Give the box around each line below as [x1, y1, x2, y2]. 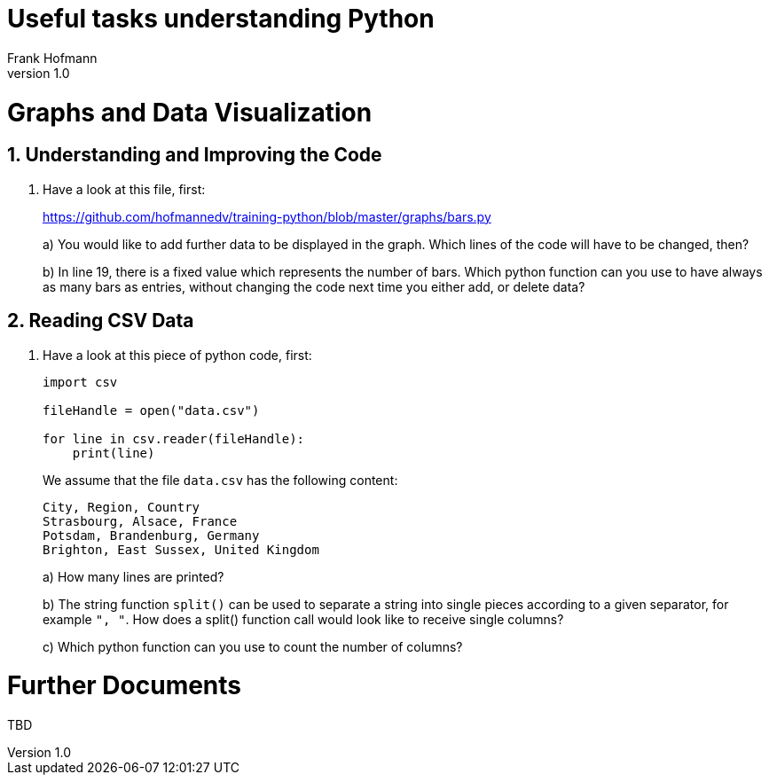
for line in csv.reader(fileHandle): [43, 431, 305, 446]
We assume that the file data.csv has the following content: [43, 472, 398, 488]
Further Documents [7, 670, 242, 701]
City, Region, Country [43, 499, 200, 514]
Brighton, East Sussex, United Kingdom [43, 542, 319, 557]
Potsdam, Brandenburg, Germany [43, 528, 260, 543]
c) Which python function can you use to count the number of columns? [43, 638, 463, 654]
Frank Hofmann [7, 50, 98, 66]
